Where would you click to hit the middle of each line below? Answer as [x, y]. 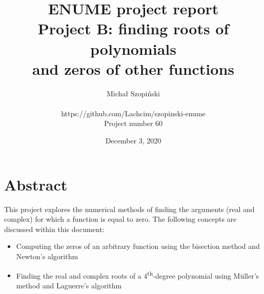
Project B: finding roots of [133, 28]
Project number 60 [133, 123]
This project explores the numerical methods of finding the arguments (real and [129, 209]
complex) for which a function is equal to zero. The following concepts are [120, 219]
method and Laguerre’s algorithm [69, 285]
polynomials [133, 48]
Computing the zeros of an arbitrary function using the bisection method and [138, 246]
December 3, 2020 [133, 141]
